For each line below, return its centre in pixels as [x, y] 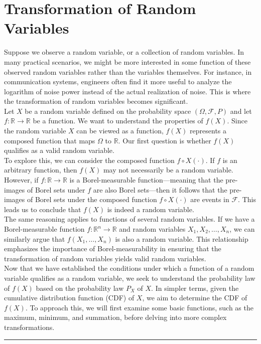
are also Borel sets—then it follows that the [160, 189]
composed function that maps [50, 140]
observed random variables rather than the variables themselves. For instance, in [128, 71]
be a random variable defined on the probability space [108, 111]
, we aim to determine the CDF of [195, 298]
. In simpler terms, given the [195, 288]
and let [241, 111]
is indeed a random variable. [151, 209]
